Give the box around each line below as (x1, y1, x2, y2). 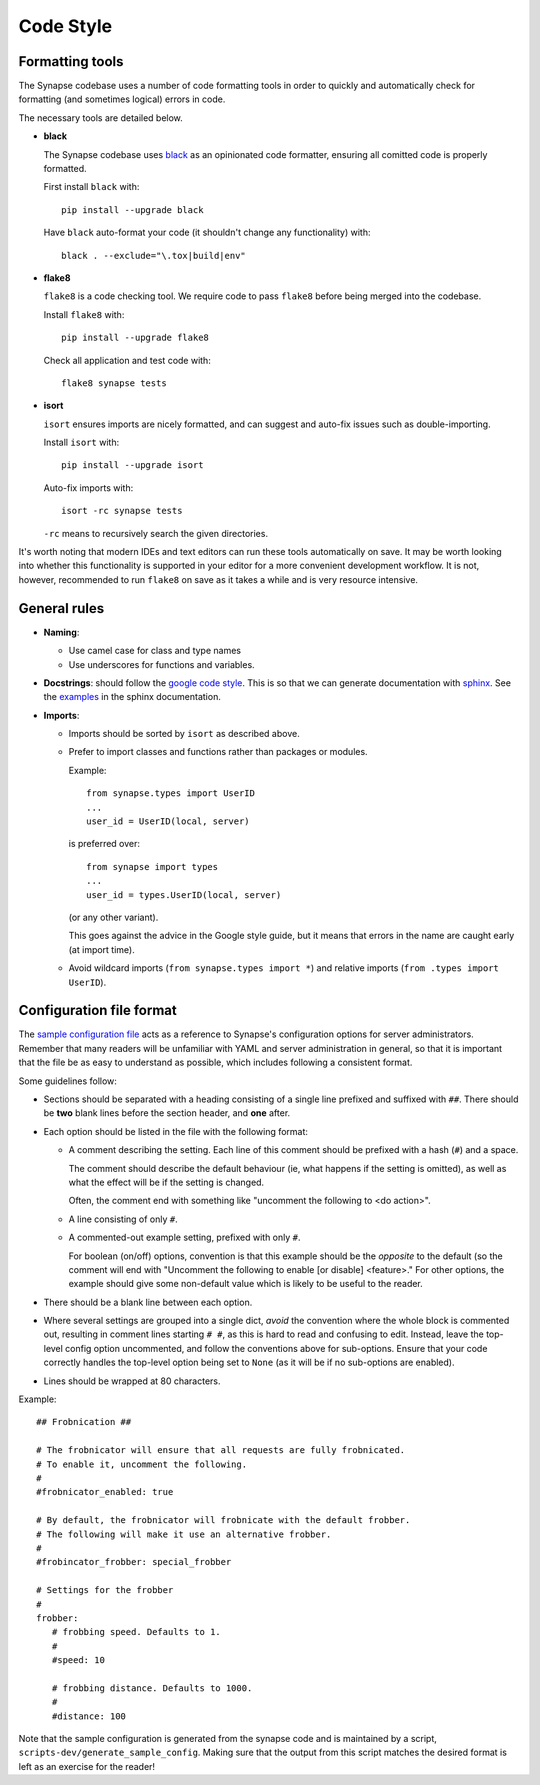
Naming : (43, 626, 80, 638)
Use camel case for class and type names (68, 645, 242, 657)
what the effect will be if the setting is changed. (68, 1176, 265, 1188)
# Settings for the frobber (36, 1585, 174, 1596)
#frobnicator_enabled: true (36, 1486, 174, 1498)
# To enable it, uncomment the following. (36, 1458, 248, 1470)
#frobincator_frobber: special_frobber (36, 1556, 232, 1568)
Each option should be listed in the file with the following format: (43, 1125, 309, 1137)
